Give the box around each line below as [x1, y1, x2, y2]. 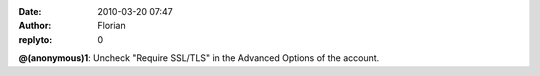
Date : [18, 6, 42, 17]
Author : [18, 20, 52, 32]
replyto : [18, 33, 53, 45]
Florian [97, 20, 126, 32]
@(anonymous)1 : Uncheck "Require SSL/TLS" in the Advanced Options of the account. [18, 52, 380, 64]
